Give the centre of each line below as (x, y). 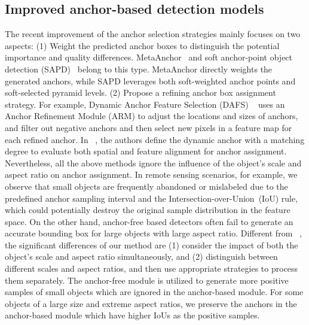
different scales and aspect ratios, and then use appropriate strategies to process (152, 268)
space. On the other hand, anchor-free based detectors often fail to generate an (149, 221)
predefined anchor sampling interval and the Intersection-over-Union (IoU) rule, (152, 198)
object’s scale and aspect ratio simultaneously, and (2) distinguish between (141, 256)
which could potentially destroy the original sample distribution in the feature (148, 210)
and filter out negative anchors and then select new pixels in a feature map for (149, 127)
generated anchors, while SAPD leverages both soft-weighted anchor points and (150, 81)
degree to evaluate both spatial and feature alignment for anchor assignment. (146, 151)
